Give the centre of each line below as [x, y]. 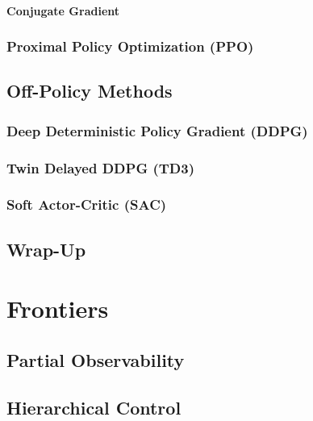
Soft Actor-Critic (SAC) [87, 204]
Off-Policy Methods [90, 91]
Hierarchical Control [94, 407]
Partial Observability [96, 359]
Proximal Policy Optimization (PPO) [130, 46]
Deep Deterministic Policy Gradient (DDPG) [157, 130]
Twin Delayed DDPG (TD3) [101, 167]
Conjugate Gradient [63, 10]
